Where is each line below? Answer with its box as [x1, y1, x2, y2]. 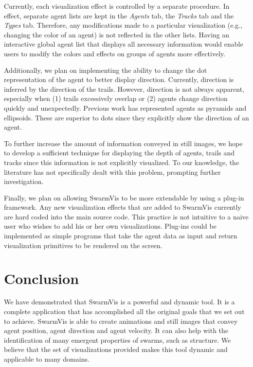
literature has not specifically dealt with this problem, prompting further [4, 167, 221, 177]
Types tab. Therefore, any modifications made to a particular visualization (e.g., [4, 20, 243, 30]
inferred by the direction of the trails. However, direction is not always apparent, [4, 83, 245, 94]
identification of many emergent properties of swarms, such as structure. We [4, 334, 231, 345]
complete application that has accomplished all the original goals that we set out [4, 306, 245, 316]
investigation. [4, 176, 44, 186]
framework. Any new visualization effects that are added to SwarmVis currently [4, 202, 241, 212]
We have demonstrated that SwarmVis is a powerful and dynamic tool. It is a [4, 297, 235, 307]
